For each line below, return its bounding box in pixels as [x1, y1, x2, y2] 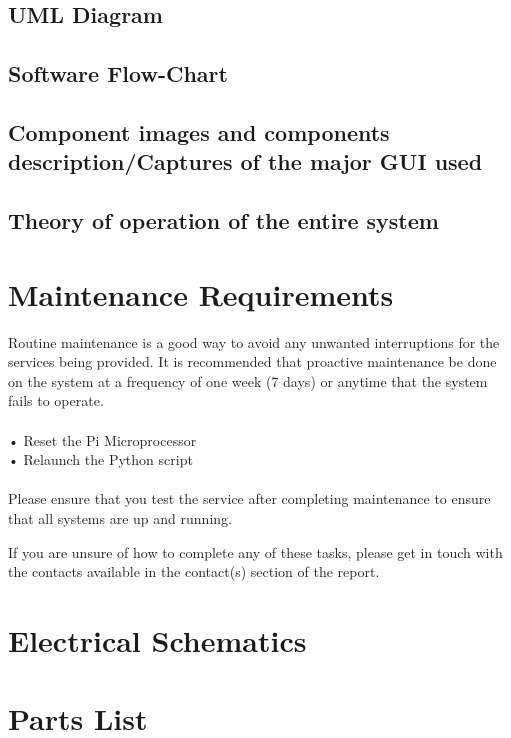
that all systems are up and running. [8, 507, 232, 528]
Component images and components [8, 116, 390, 147]
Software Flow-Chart [8, 58, 228, 89]
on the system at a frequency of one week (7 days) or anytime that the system [8, 370, 488, 391]
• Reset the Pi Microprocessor [8, 429, 197, 450]
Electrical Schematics [8, 619, 307, 660]
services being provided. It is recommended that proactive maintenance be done [8, 351, 497, 372]
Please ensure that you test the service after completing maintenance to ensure [8, 488, 491, 509]
